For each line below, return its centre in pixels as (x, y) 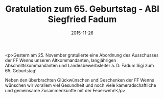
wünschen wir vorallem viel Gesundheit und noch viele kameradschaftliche (81, 85)
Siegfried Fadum (82, 19)
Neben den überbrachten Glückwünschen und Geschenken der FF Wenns (80, 80)
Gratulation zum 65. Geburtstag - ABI (82, 9)
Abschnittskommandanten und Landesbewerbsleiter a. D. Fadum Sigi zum (80, 65)
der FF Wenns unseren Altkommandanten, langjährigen (61, 60)
